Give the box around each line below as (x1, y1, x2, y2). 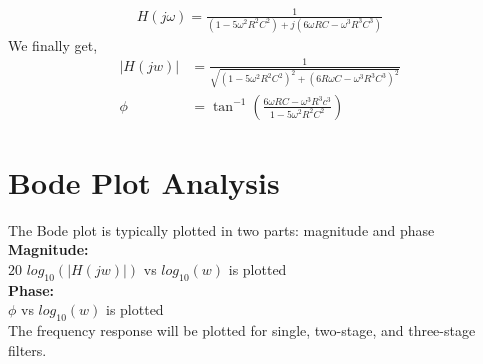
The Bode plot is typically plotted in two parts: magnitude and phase (8, 219, 435, 240)
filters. (8, 339, 47, 360)
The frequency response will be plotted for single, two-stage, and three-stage (8, 320, 476, 341)
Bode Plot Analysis (8, 161, 280, 202)
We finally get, (8, 34, 98, 55)
